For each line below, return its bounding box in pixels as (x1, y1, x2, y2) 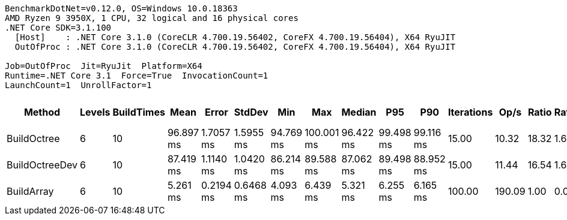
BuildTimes (112, 106, 165, 118)
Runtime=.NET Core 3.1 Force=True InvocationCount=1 (5, 71, 268, 80)
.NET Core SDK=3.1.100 (5, 23, 112, 32)
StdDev (234, 106, 268, 118)
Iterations (447, 106, 493, 118)
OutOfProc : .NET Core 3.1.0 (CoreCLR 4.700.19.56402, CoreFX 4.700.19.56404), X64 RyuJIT (14, 42, 456, 52)
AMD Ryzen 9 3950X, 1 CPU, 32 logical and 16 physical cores (5, 13, 299, 23)
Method (23, 106, 61, 118)
